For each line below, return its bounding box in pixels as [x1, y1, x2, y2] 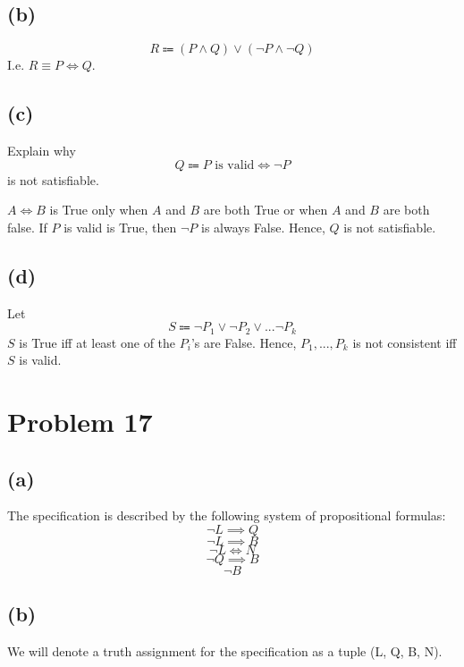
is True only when [49, 200, 148, 219]
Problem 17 [7, 403, 153, 439]
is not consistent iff [352, 333, 457, 351]
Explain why [7, 141, 76, 159]
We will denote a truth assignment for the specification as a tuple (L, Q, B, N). [7, 642, 443, 661]
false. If [7, 217, 47, 236]
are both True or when [203, 200, 328, 219]
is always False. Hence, [201, 217, 325, 236]
